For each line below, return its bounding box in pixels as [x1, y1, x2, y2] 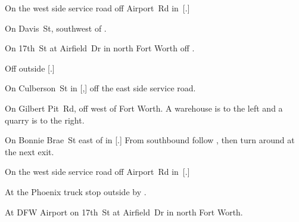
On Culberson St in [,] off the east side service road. [5, 82, 196, 94]
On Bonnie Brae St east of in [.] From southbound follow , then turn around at [5, 134, 295, 146]
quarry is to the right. [5, 113, 85, 126]
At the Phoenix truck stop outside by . [5, 185, 147, 198]
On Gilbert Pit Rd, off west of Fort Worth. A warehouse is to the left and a [5, 101, 283, 114]
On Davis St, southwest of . [5, 21, 107, 34]
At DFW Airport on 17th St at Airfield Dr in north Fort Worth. [5, 205, 243, 218]
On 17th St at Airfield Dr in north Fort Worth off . [5, 42, 195, 54]
